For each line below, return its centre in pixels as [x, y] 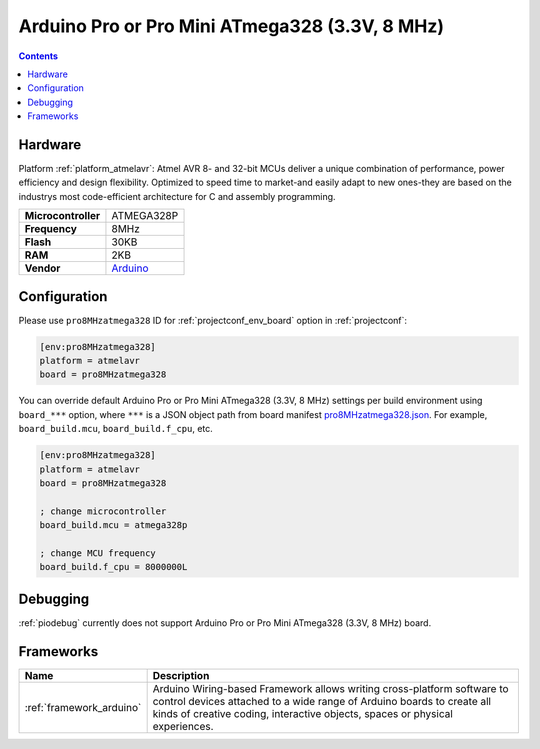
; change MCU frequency [98, 553]
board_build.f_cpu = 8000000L [113, 567]
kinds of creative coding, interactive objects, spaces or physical [303, 713]
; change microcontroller [103, 511]
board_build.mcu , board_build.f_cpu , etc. [116, 429]
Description [181, 675]
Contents [38, 56]
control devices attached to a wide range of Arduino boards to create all [322, 701]
